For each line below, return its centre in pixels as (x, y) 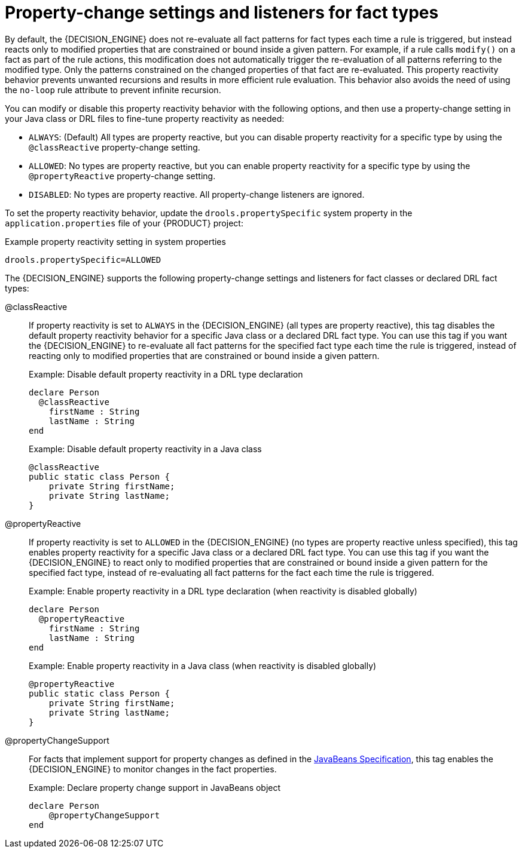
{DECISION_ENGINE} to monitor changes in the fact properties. (153, 769)
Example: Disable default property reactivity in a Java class (145, 449)
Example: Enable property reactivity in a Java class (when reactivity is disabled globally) (203, 665)
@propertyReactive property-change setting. (122, 176)
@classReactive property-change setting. (115, 147)
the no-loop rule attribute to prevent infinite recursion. (113, 90)
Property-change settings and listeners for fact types (222, 13)
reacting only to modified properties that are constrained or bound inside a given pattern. (204, 355)
